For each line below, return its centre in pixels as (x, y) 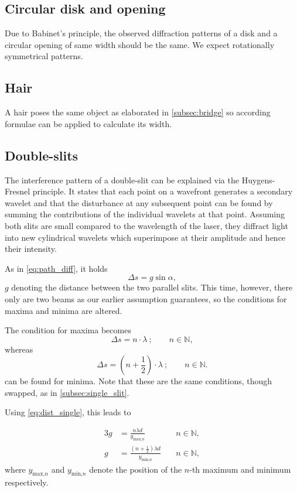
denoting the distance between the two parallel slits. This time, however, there (152, 287)
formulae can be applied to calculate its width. (88, 123)
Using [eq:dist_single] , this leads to (68, 412)
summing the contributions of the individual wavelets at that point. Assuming (145, 214)
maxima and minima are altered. (64, 310)
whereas (19, 349)
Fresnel (18, 191)
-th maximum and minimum (240, 469)
